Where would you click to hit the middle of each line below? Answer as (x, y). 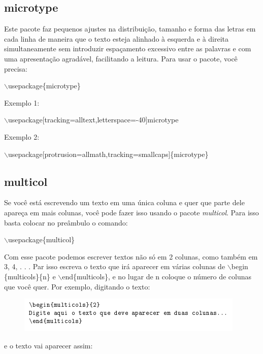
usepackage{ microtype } (44, 86)
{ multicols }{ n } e (30, 276)
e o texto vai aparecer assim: (48, 345)
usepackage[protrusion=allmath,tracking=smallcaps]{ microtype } (108, 154)
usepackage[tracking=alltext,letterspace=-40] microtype (93, 120)
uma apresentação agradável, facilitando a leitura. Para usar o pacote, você (121, 58)
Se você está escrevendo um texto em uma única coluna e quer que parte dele (124, 202)
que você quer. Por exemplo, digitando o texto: (77, 286)
